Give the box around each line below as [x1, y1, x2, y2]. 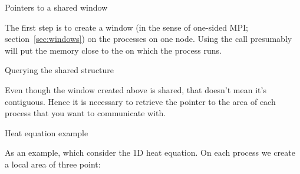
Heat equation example [5, 126, 88, 139]
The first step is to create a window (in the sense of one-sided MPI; [5, 21, 248, 33]
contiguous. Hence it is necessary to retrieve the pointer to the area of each [5, 95, 276, 107]
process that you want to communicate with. [5, 107, 166, 119]
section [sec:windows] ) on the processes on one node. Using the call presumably [5, 32, 292, 45]
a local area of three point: [5, 157, 101, 170]
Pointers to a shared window [5, 1, 108, 13]
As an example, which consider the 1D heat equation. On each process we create [5, 146, 295, 159]
